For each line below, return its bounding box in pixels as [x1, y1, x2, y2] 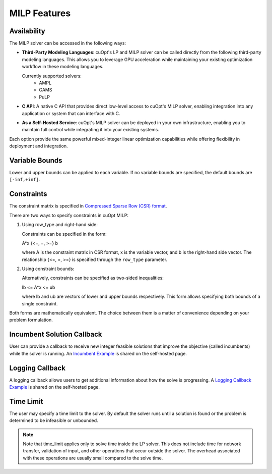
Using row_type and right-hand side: [22, 222, 98, 228]
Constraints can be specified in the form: [22, 231, 107, 237]
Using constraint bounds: [22, 266, 75, 272]
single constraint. [22, 300, 58, 306]
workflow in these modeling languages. [22, 64, 104, 70]
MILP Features [9, 8, 71, 19]
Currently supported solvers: [22, 73, 82, 79]
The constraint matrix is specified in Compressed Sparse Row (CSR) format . [9, 203, 167, 209]
